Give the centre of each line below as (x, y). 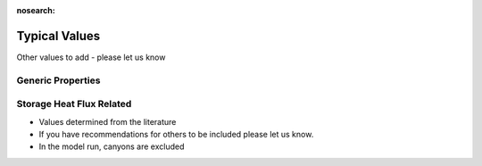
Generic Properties (58, 80)
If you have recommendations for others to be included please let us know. (176, 134)
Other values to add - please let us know (91, 57)
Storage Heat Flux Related (74, 104)
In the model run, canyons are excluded (112, 146)
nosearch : (36, 10)
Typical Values (58, 36)
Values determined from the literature (108, 121)
